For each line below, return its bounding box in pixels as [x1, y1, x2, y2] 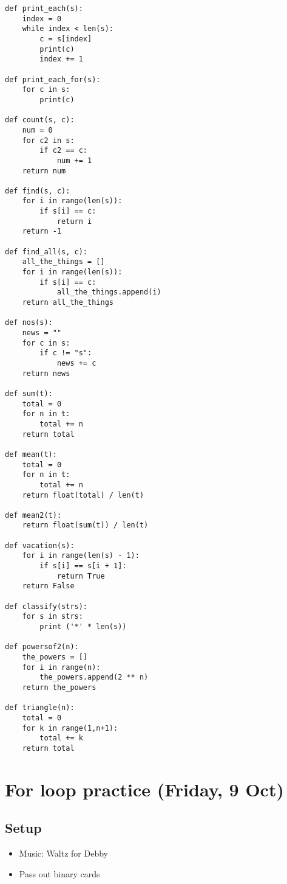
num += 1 [56, 156, 92, 165]
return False [22, 582, 75, 591]
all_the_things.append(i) [56, 288, 161, 297]
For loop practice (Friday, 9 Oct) [5, 776, 284, 801]
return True [56, 571, 105, 580]
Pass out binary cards [19, 867, 100, 880]
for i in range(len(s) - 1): [22, 551, 140, 560]
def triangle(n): [5, 703, 75, 712]
